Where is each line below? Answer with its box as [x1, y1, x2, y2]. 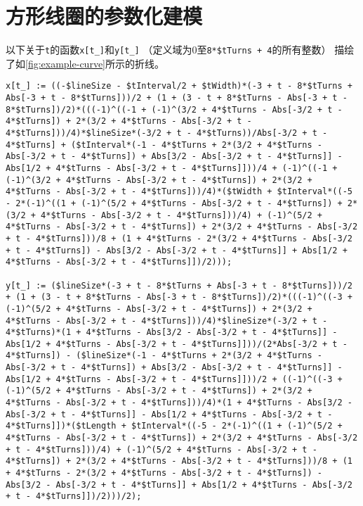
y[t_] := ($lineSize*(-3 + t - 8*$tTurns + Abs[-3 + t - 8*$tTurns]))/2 [6, 280, 352, 291]
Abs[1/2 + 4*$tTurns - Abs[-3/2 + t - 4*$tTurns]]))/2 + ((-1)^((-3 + [6, 374, 343, 384]
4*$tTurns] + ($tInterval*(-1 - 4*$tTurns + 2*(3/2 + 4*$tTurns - [6, 139, 323, 150]
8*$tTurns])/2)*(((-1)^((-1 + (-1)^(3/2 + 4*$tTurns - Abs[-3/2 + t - [6, 104, 343, 115]
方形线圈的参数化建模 [6, 1, 203, 30]
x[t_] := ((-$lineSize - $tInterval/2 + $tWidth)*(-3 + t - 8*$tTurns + [6, 81, 352, 91]
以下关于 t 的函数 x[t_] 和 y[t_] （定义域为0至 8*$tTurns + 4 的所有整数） [6, 42, 331, 57]
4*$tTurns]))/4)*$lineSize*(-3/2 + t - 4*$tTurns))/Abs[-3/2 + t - [6, 128, 328, 138]
